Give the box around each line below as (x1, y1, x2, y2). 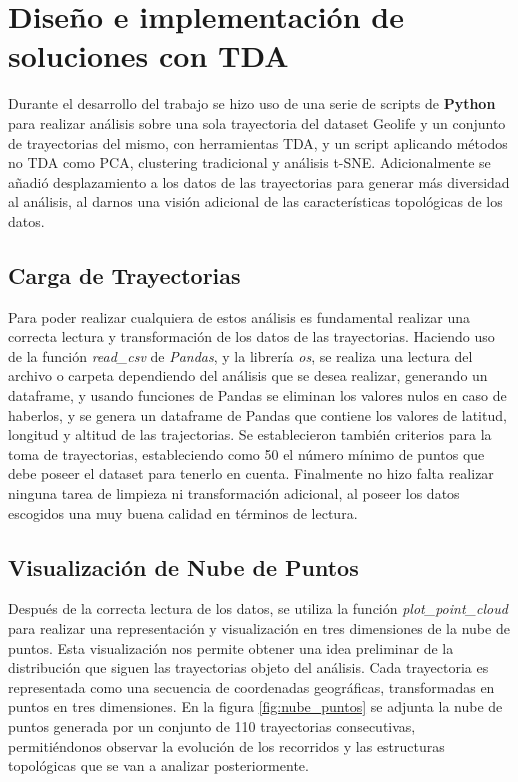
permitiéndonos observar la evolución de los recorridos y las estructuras (8, 735, 445, 756)
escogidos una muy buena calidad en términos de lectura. (8, 502, 358, 523)
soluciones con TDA (8, 35, 289, 76)
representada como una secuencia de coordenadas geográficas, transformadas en (8, 676, 495, 697)
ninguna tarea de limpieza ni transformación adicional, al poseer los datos (8, 483, 460, 504)
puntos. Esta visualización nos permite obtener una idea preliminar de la (8, 637, 454, 658)
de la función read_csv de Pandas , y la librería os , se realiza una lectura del (8, 345, 473, 366)
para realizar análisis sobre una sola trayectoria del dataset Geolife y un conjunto (8, 112, 506, 133)
